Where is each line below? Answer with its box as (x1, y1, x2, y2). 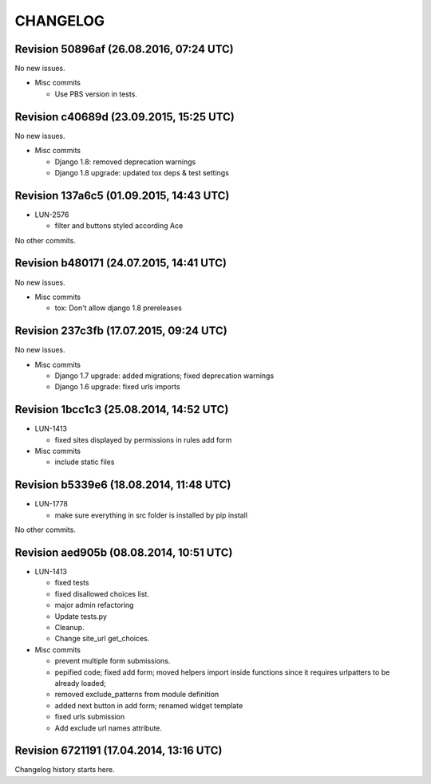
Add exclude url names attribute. (54, 723, 163, 733)
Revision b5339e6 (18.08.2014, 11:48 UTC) (14, 479, 231, 492)
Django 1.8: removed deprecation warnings (54, 156, 196, 167)
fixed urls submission (54, 712, 125, 722)
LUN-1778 (34, 499, 68, 509)
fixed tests (54, 578, 89, 588)
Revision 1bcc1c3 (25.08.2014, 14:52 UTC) (14, 403, 229, 416)
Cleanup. (54, 623, 85, 632)
